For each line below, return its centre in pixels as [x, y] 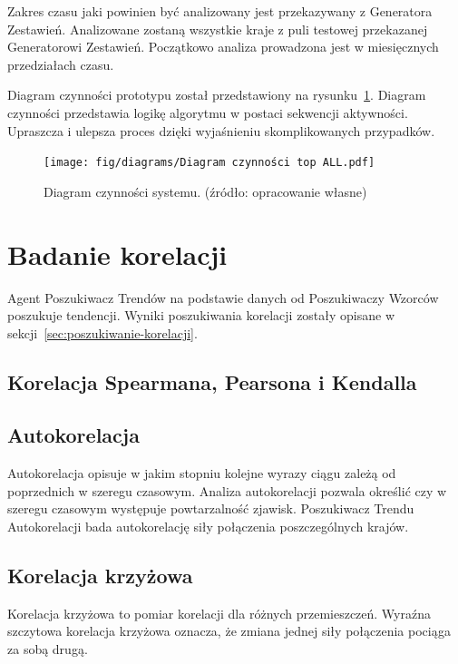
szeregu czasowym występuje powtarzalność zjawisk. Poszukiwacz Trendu [211, 508]
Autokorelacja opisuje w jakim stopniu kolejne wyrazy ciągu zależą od [202, 473]
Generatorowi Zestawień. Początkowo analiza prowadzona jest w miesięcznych [223, 47]
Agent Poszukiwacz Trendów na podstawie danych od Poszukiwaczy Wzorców [223, 297]
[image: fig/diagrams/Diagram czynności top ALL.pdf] [210, 163]
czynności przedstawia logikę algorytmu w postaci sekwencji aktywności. [208, 112]
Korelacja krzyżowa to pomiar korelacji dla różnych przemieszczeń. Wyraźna [219, 613]
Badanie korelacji [117, 254]
